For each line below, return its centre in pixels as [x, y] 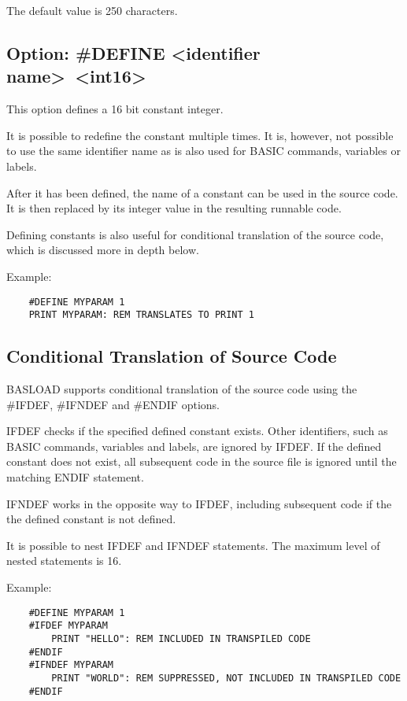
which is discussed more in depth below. [103, 250]
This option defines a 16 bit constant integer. [115, 109]
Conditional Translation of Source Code [172, 356]
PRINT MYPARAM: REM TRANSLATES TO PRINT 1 [141, 315]
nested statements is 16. [64, 561]
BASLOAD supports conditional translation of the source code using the [182, 389]
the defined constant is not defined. [91, 519]
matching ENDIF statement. [75, 477]
